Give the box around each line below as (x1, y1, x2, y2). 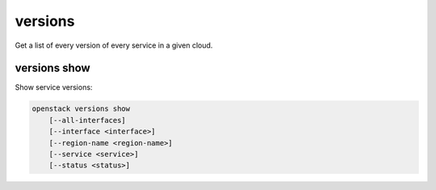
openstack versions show (31, 104, 131, 113)
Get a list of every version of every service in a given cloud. (15, 40, 213, 50)
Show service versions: (15, 82, 93, 92)
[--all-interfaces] (48, 116, 127, 125)
